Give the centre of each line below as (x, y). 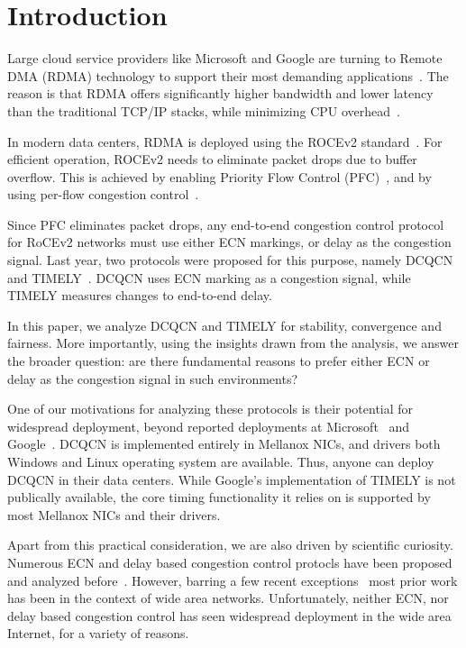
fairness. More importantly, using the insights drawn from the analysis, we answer (233, 343)
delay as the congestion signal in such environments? (153, 378)
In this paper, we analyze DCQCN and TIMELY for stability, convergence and (224, 325)
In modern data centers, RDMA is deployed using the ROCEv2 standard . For (225, 141)
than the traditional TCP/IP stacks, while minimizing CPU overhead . (204, 110)
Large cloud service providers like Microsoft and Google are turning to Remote (225, 58)
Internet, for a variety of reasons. (98, 633)
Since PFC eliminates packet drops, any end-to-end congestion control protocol (226, 224)
